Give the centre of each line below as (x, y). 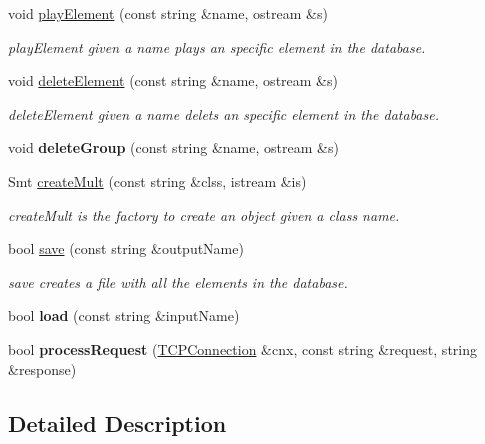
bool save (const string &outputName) (126, 248)
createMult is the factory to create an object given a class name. (204, 214)
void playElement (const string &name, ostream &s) (168, 13)
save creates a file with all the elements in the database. (178, 281)
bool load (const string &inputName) (124, 315)
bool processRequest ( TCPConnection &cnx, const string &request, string (242, 348)
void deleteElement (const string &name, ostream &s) (173, 80)
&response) (42, 368)
